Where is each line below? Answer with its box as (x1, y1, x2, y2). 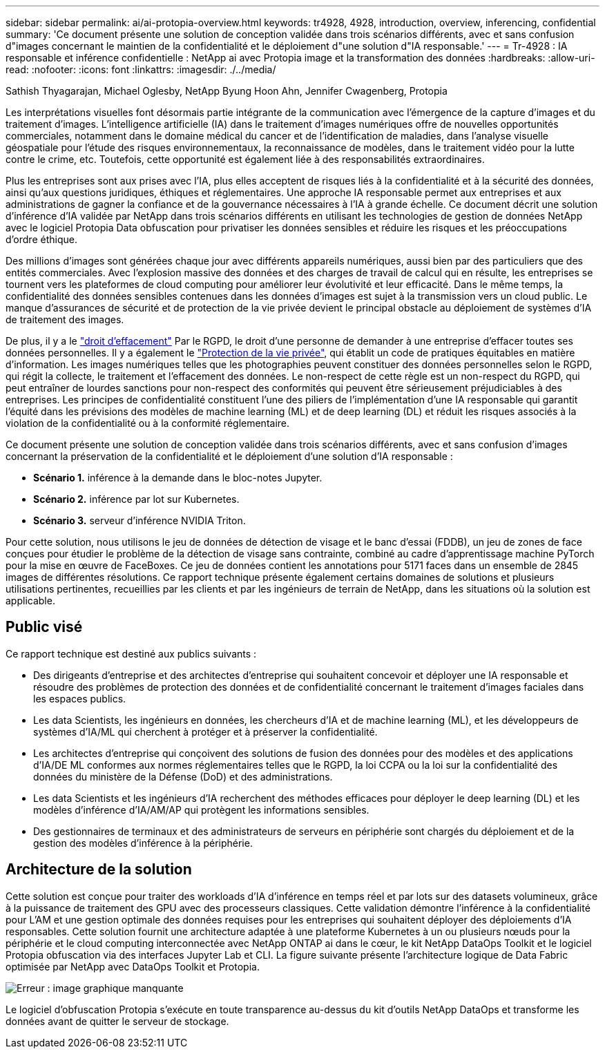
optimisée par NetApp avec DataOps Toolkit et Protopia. (6, 960, 260, 972)
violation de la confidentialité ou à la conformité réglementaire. (6, 417, 290, 429)
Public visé (6, 618, 83, 636)
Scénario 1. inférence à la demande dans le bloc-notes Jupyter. (33, 472, 323, 483)
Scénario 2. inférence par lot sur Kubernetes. (33, 493, 240, 505)
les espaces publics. (33, 692, 126, 705)
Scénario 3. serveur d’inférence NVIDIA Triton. (33, 515, 246, 526)
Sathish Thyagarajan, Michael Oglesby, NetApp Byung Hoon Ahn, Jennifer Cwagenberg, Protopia (6, 85, 448, 97)
